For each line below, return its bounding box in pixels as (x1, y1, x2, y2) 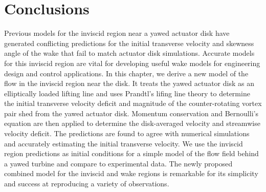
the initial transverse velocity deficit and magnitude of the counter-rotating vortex (4, 98, 262, 109)
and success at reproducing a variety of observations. (4, 178, 169, 189)
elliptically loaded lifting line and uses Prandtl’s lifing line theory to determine (4, 88, 250, 98)
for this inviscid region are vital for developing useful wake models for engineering (4, 57, 260, 68)
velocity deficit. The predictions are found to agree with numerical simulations (4, 128, 250, 139)
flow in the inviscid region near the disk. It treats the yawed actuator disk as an (4, 78, 254, 89)
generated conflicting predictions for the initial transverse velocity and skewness (4, 37, 254, 48)
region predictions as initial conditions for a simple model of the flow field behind (4, 148, 259, 159)
